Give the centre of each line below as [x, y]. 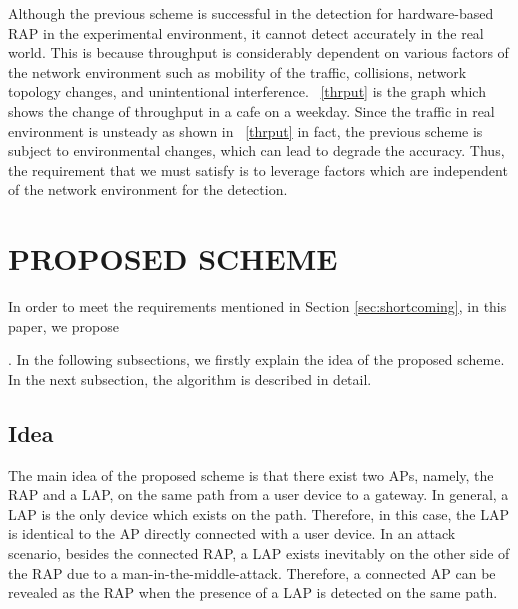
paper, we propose [63, 325]
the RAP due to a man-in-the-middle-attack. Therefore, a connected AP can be [252, 572]
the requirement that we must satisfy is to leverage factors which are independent [258, 169]
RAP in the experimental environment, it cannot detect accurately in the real [246, 32]
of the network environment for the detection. [148, 189]
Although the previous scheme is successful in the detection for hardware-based [251, 13]
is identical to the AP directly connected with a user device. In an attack [232, 533]
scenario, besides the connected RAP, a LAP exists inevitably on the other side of [259, 553]
